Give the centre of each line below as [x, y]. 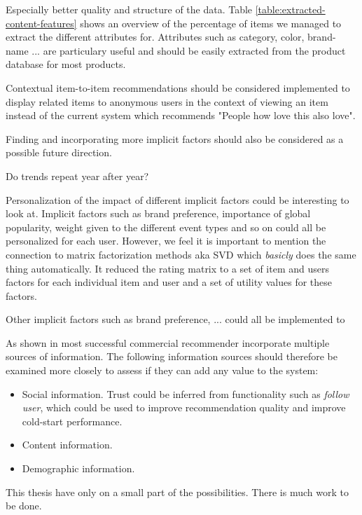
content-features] [41, 23]
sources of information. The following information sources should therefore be [172, 356]
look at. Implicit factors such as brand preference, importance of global [158, 213]
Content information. [67, 445]
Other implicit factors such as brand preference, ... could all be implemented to [175, 319]
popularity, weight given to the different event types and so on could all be [166, 227]
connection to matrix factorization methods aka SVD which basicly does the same [181, 254]
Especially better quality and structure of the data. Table [129, 9]
